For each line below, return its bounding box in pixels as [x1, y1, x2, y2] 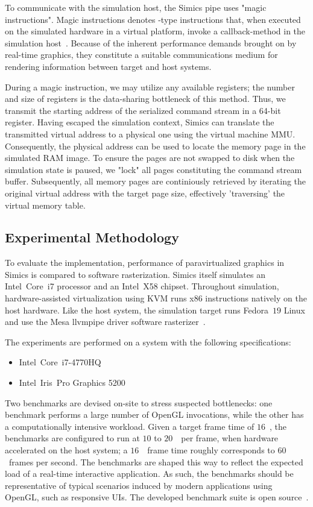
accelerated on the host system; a [5, 444, 128, 456]
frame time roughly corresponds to [147, 444, 275, 456]
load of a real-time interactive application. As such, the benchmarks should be [5, 467, 294, 480]
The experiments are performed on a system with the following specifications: [5, 335, 291, 348]
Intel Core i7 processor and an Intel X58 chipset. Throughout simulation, [5, 280, 279, 292]
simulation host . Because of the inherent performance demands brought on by [5, 36, 297, 49]
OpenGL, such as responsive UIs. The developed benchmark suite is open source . [5, 491, 309, 503]
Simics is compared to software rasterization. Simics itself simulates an [5, 268, 265, 280]
